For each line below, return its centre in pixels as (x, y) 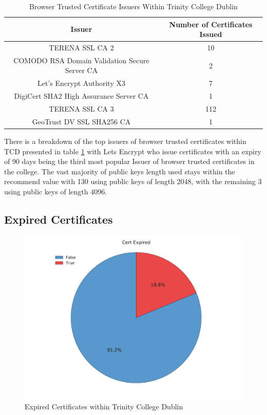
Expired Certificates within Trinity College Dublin (104, 407)
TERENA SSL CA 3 (81, 109)
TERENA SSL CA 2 (81, 48)
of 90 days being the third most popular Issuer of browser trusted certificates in (129, 161)
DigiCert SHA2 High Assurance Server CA (81, 96)
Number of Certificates (211, 24)
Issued (211, 34)
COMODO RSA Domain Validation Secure (81, 60)
